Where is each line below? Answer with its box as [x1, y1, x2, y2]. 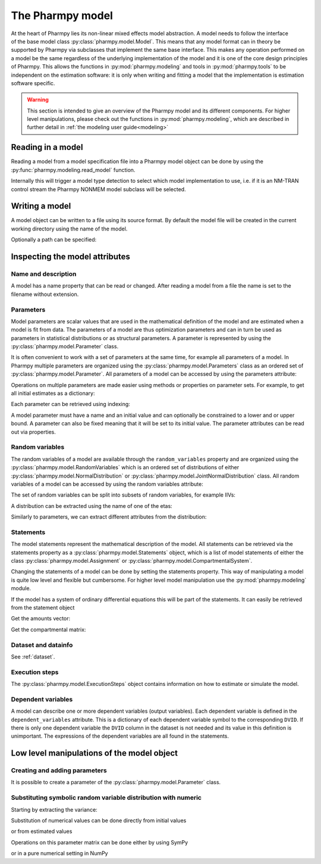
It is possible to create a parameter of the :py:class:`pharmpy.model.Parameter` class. [11, 779, 221, 786]
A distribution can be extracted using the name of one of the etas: [11, 502, 172, 509]
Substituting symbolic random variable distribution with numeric [11, 794, 202, 802]
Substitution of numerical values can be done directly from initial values [11, 817, 187, 824]
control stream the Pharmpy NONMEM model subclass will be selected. [11, 185, 187, 193]
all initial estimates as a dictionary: [11, 390, 95, 397]
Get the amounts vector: [11, 615, 71, 622]
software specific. [11, 79, 55, 86]
